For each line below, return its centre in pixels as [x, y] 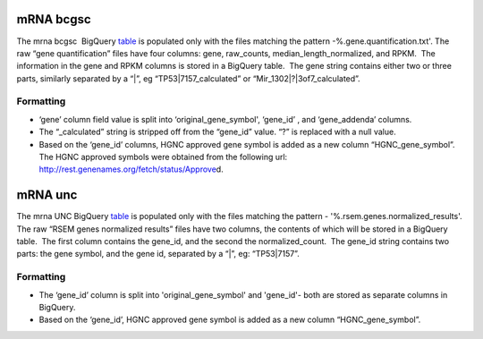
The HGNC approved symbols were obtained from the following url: [163, 157]
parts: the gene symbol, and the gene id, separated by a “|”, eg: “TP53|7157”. [158, 254]
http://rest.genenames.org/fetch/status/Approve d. [131, 169]
